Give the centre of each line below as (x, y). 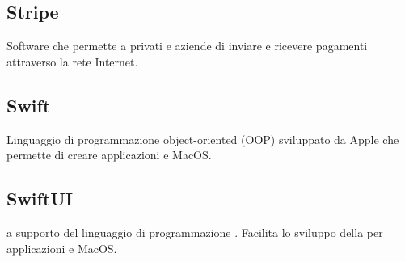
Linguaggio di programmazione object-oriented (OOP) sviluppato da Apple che (203, 139)
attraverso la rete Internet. (72, 61)
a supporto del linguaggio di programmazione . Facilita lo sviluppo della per (195, 232)
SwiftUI (40, 199)
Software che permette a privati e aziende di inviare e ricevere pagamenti (187, 46)
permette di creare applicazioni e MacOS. (109, 155)
